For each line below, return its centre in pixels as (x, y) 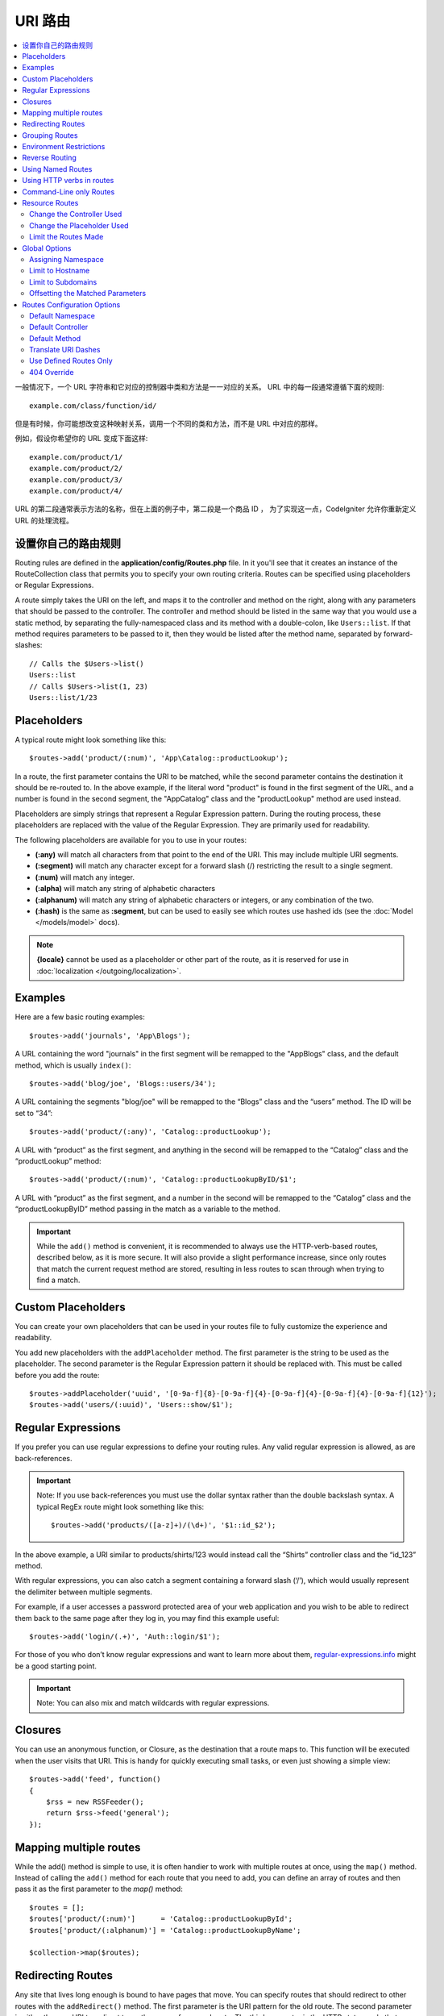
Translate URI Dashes (65, 350)
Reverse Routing (49, 158)
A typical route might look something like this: (91, 739)
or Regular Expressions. (54, 585)
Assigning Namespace (66, 259)
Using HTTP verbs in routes (68, 181)
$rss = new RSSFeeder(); (95, 1801)
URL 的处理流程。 (44, 520)
